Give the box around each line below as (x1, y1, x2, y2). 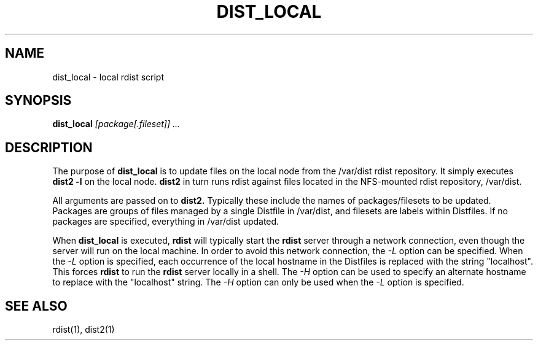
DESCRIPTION (5, 139, 93, 155)
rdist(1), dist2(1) (52, 324, 115, 335)
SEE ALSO (5, 298, 68, 314)
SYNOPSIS (5, 93, 72, 109)
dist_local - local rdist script (52, 71, 165, 82)
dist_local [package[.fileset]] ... (52, 118, 181, 130)
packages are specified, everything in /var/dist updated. (52, 216, 279, 227)
